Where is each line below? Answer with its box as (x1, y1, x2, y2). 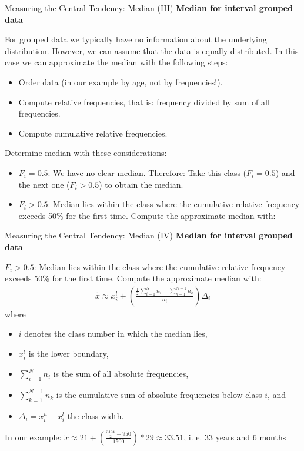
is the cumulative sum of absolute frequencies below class (56, 388, 262, 400)
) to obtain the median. (99, 178, 183, 190)
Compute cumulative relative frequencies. (18, 127, 168, 139)
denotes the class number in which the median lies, (24, 327, 208, 340)
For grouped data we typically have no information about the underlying (5, 33, 267, 45)
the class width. (67, 409, 124, 422)
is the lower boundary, (28, 347, 109, 359)
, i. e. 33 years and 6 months (183, 430, 286, 443)
